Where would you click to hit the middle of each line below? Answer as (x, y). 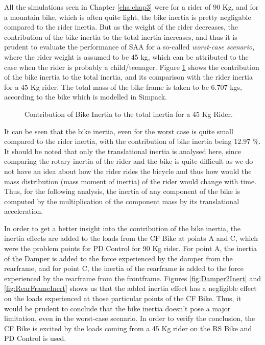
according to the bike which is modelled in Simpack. (86, 97)
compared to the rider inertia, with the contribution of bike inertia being (118, 141)
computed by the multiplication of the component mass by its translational (122, 201)
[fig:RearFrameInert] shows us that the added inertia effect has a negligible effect (130, 288)
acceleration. (24, 211)
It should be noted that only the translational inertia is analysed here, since (123, 151)
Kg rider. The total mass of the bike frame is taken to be (119, 87)
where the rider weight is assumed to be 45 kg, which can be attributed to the (126, 56)
